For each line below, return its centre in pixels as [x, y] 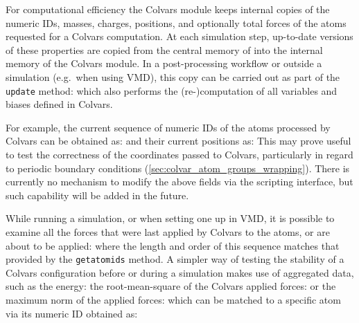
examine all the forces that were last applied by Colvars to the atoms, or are [168, 231]
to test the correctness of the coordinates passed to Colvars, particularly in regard [179, 154]
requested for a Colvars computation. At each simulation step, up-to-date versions [179, 36]
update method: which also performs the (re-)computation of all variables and [172, 90]
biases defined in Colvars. [59, 104]
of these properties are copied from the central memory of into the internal [164, 49]
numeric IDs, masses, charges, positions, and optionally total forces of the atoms [176, 22]
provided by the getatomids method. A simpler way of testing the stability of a [175, 259]
